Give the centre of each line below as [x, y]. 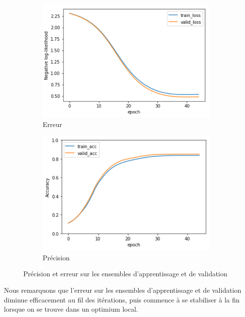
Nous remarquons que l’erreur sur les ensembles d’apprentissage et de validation [123, 290]
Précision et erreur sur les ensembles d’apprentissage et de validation [125, 274]
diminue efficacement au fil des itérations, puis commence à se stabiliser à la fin [122, 299]
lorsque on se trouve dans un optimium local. [71, 309]
